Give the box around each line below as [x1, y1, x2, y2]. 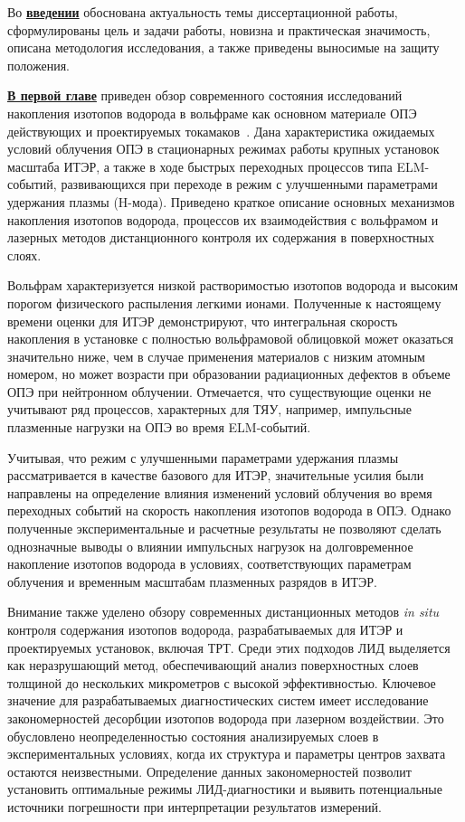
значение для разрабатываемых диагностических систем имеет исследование [7, 691, 429, 710]
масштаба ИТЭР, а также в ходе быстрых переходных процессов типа [7, 156, 393, 175]
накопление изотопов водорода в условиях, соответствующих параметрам [7, 554, 412, 573]
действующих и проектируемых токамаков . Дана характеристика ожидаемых [7, 121, 435, 140]
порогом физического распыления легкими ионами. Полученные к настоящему [7, 293, 441, 312]
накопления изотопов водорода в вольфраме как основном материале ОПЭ [7, 103, 417, 122]
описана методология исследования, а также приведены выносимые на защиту [7, 38, 440, 57]
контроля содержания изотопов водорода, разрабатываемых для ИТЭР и [7, 620, 403, 638]
